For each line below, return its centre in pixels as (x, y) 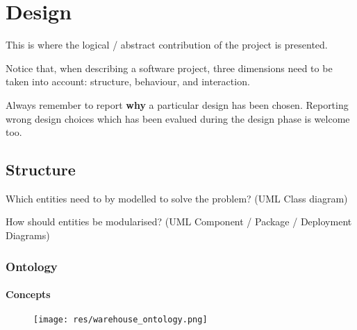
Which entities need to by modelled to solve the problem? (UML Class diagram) (177, 198)
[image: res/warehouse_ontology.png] (121, 320)
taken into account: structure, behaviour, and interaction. (128, 81)
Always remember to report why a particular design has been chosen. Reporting (177, 104)
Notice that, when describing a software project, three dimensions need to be (169, 68)
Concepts (28, 294)
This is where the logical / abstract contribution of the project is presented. (167, 45)
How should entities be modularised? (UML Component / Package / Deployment (179, 222)
